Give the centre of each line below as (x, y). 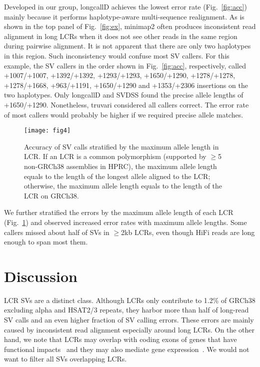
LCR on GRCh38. (51, 195)
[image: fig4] (47, 131)
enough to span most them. (46, 242)
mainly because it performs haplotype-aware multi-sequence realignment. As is (124, 16)
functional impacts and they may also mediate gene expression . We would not (127, 349)
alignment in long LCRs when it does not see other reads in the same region (121, 36)
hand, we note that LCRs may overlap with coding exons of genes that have (120, 339)
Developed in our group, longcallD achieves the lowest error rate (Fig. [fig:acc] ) (125, 6)
